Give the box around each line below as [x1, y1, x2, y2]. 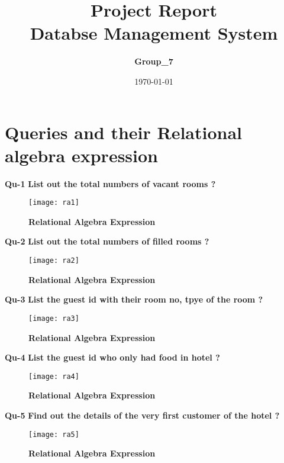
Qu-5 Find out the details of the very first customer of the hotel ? [5, 409, 280, 421]
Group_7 [134, 55, 173, 67]
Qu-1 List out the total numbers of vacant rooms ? [5, 177, 216, 189]
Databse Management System [30, 21, 278, 45]
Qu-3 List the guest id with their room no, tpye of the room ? [5, 293, 263, 306]
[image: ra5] [28, 430, 79, 439]
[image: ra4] [28, 372, 79, 381]
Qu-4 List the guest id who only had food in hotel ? [5, 351, 220, 364]
